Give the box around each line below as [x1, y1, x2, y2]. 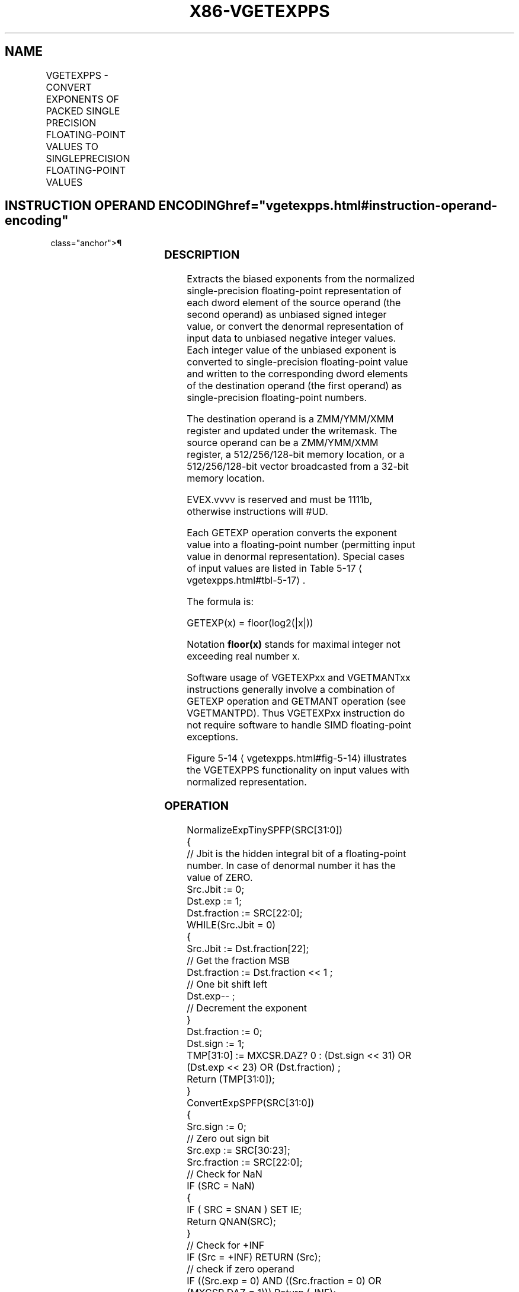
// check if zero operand [187, 1262, 294, 1275]
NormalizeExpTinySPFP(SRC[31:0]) [187, 823, 343, 836]
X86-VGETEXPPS [189, 1, 330, 21]
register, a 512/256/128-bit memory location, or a [187, 448, 405, 461]
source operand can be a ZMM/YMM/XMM [187, 437, 379, 449]
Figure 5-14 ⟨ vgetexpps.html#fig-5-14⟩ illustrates [187, 752, 407, 765]
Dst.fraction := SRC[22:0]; [187, 906, 303, 919]
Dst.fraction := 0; [187, 1025, 262, 1038]
